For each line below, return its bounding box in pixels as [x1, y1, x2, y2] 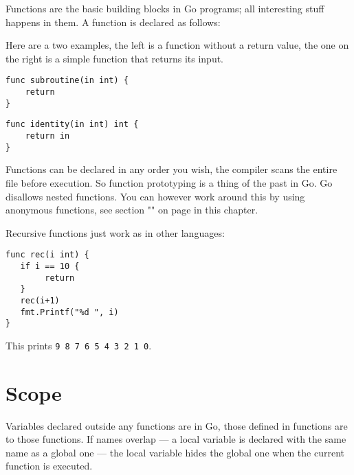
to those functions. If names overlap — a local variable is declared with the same [5, 432, 346, 446]
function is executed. [5, 459, 93, 473]
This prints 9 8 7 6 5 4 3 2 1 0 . [5, 338, 152, 352]
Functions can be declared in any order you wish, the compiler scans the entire [5, 162, 338, 176]
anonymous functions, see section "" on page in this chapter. [5, 202, 258, 217]
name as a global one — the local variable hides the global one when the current [5, 445, 344, 459]
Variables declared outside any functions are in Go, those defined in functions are [5, 418, 348, 432]
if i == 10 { [20, 261, 80, 271]
